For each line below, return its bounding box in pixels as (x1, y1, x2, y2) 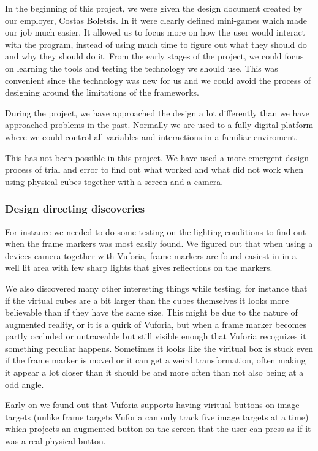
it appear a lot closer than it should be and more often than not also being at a (5, 366, 304, 379)
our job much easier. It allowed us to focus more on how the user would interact (5, 26, 306, 39)
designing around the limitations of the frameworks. (5, 86, 199, 99)
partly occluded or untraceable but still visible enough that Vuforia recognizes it (5, 330, 306, 343)
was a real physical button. (5, 434, 106, 447)
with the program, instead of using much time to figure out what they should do (5, 37, 307, 50)
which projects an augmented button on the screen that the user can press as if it (5, 422, 311, 435)
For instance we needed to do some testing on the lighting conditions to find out (5, 225, 306, 238)
